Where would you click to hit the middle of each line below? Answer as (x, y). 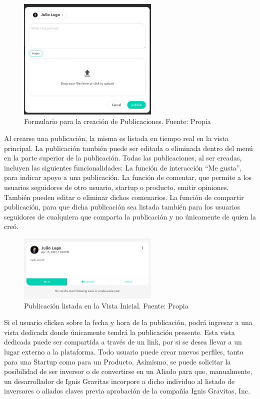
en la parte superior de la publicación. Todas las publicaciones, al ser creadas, (123, 158)
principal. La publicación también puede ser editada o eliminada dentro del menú (128, 148)
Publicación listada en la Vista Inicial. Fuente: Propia (106, 305)
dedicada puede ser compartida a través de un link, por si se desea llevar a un (123, 342)
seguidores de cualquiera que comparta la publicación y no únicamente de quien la (130, 216)
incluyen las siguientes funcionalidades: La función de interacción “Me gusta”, (123, 167)
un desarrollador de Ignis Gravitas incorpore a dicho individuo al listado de (119, 381)
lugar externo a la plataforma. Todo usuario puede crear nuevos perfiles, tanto (124, 352)
